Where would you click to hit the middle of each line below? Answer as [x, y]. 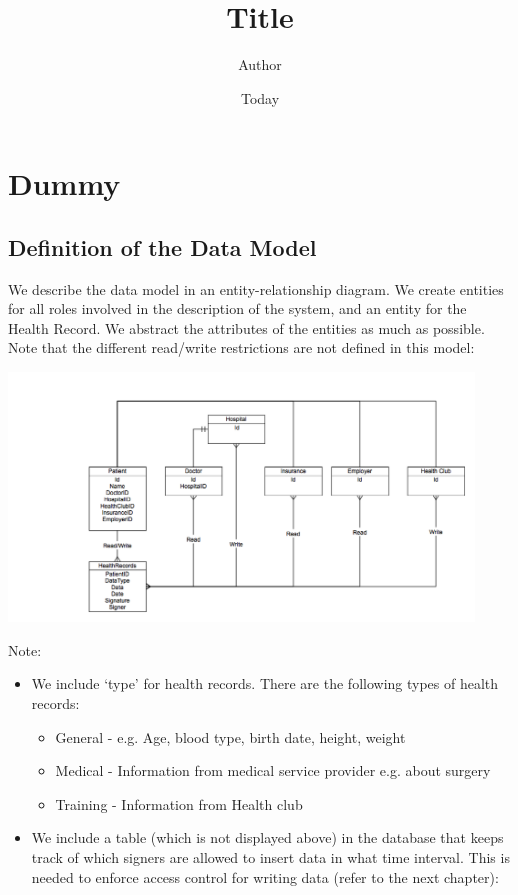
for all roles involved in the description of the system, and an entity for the [237, 308]
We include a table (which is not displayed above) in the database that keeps [267, 837]
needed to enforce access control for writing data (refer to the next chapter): [265, 876]
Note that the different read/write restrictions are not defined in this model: [241, 347]
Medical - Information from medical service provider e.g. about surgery [273, 770]
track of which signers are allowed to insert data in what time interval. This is [270, 857]
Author [260, 64]
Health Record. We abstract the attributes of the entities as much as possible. [246, 327]
